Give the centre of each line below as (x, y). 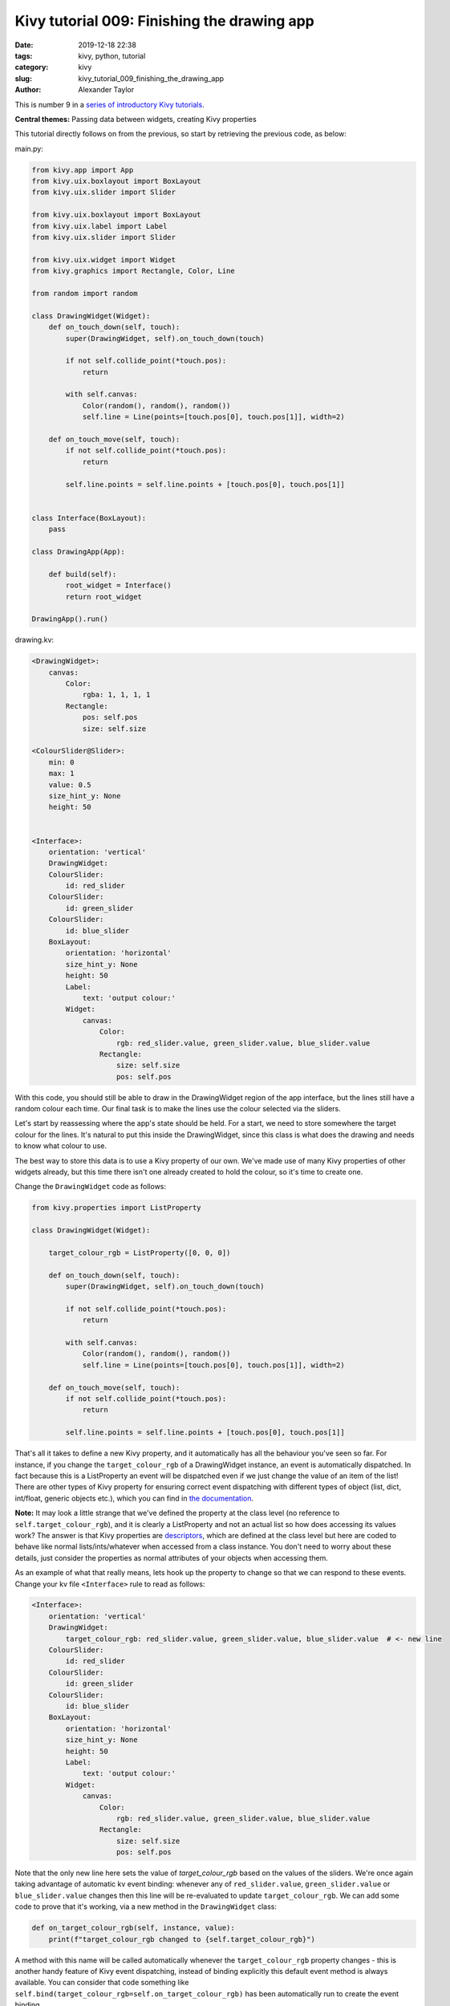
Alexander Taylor (106, 90)
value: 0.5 (70, 785)
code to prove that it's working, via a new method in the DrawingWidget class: (146, 1907)
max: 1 (61, 774)
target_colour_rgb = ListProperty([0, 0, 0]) (140, 1253)
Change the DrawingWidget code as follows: (91, 1187)
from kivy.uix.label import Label (99, 226)
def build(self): (83, 574)
